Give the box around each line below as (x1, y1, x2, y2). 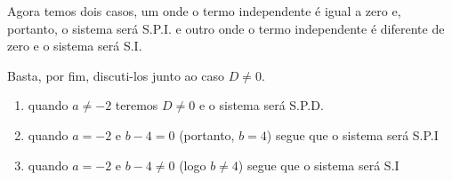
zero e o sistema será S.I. (7, 36, 142, 55)
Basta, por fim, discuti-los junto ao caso (7, 66, 224, 84)
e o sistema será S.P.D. (198, 96, 324, 114)
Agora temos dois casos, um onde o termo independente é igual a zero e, (7, 2, 401, 20)
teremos (115, 96, 158, 114)
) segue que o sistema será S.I (238, 155, 400, 174)
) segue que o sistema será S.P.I (266, 125, 439, 144)
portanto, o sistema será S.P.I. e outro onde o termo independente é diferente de (7, 19, 445, 37)
